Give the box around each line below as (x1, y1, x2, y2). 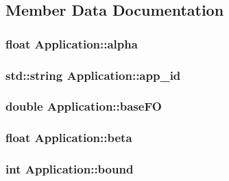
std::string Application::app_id (5, 66, 181, 83)
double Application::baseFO (5, 98, 162, 115)
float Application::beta (5, 129, 132, 146)
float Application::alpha (5, 35, 138, 52)
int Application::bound (5, 161, 134, 178)
